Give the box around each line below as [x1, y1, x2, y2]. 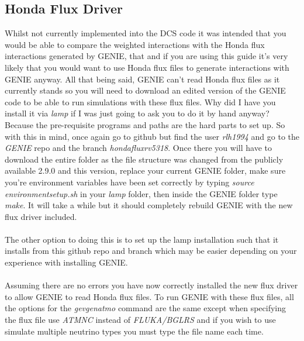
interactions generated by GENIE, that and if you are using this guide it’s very [5, 50, 288, 62]
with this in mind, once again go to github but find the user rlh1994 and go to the [5, 130, 299, 142]
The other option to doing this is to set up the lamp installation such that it [5, 233, 279, 245]
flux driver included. [5, 210, 77, 222]
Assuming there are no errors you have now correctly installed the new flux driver [5, 279, 298, 291]
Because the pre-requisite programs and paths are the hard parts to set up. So [5, 118, 285, 130]
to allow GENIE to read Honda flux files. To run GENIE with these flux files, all [5, 290, 294, 302]
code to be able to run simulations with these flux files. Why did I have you [5, 95, 276, 108]
